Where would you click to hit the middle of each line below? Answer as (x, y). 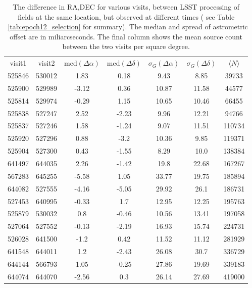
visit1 (18, 63)
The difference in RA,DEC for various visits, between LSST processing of (126, 7)
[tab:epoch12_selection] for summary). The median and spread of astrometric (128, 27)
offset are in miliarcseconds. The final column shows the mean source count (126, 36)
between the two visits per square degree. (126, 46)
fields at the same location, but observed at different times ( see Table (126, 16)
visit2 (46, 63)
